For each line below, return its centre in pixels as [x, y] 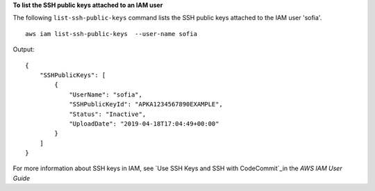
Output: [24, 49]
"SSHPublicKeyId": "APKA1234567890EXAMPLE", [146, 105]
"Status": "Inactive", [108, 114]
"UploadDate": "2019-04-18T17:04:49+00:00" [144, 124]
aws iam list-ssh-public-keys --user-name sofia [111, 34]
